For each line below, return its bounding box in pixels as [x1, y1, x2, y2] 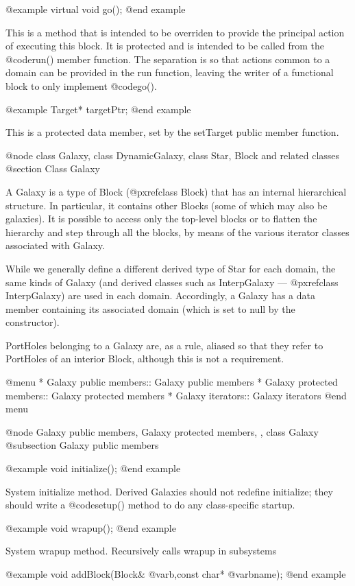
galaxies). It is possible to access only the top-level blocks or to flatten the [5, 211, 317, 226]
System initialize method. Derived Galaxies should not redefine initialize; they [5, 484, 333, 498]
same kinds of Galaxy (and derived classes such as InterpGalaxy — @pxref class [5, 274, 339, 289]
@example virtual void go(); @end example [5, 2, 186, 16]
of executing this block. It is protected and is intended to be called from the [5, 38, 325, 53]
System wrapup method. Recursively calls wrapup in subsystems [5, 543, 277, 558]
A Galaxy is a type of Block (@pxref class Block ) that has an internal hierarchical [5, 184, 347, 198]
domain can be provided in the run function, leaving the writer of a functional [5, 65, 334, 80]
